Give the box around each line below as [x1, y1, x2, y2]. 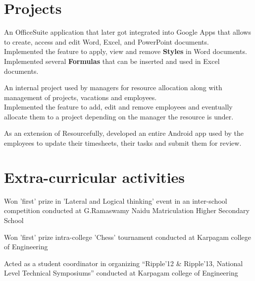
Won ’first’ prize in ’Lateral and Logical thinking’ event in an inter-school [4, 195, 227, 206]
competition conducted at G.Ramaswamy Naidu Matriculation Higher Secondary [4, 205, 250, 216]
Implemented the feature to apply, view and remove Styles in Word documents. [4, 46, 247, 56]
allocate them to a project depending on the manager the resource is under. [4, 111, 234, 121]
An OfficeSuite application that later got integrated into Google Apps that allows [4, 27, 251, 37]
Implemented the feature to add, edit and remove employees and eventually [4, 102, 233, 112]
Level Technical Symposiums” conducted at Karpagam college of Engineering [4, 268, 238, 278]
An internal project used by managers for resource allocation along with [4, 82, 222, 93]
